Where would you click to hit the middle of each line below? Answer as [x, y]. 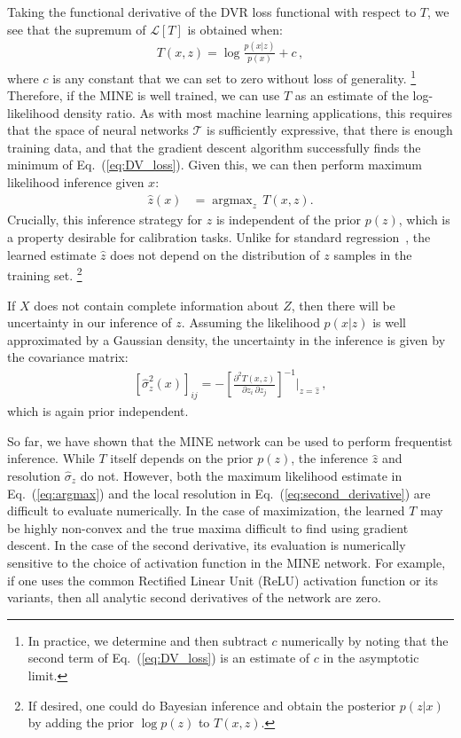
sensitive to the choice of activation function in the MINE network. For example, [227, 562]
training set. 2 [45, 274]
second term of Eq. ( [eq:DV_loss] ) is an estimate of [169, 658]
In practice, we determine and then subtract [148, 640]
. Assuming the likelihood [250, 322]
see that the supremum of [77, 29]
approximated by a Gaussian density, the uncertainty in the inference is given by [227, 339]
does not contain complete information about [156, 305]
